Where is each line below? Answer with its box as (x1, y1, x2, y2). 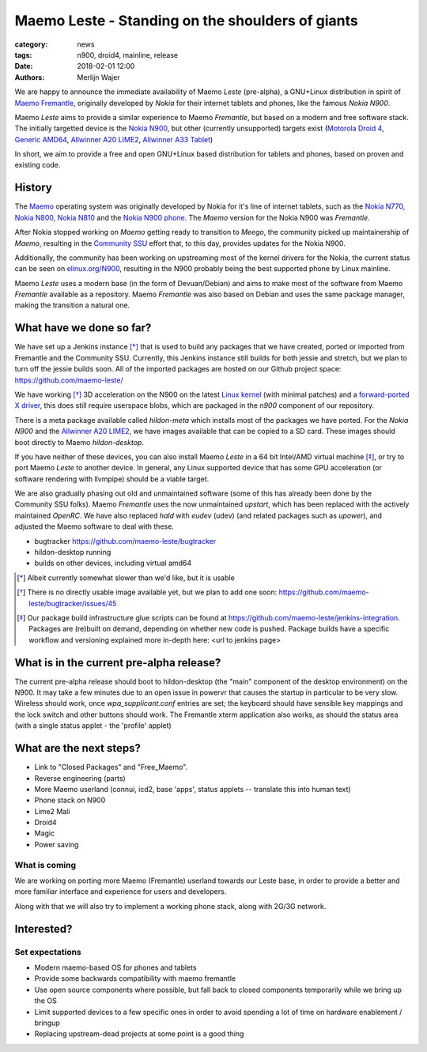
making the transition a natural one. (14, 300, 130, 310)
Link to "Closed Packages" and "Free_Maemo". (34, 763, 188, 772)
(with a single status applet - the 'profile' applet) (14, 721, 172, 730)
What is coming (14, 859, 77, 870)
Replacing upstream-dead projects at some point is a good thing (34, 1029, 244, 1039)
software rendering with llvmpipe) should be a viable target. (14, 474, 210, 484)
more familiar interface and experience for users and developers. (14, 887, 227, 896)
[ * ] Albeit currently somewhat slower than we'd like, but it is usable (17, 573, 235, 583)
